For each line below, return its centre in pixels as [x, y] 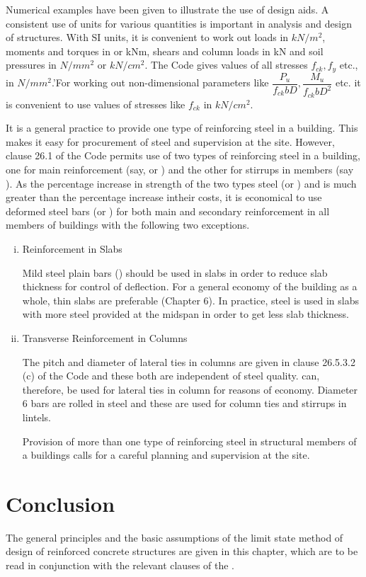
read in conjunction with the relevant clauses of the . [120, 565]
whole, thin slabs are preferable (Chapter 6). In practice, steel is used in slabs [190, 300]
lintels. [36, 417]
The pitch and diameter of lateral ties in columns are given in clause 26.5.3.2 [189, 361]
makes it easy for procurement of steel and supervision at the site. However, [170, 141]
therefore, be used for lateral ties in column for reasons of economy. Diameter [190, 389]
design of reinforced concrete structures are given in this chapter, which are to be [182, 551]
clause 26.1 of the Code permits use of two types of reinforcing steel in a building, [183, 155]
